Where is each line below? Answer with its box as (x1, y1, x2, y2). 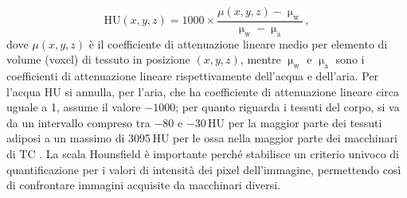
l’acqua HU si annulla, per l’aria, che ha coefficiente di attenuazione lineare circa (6, 83, 399, 99)
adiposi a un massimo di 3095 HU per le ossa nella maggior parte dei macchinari (6, 130, 397, 146)
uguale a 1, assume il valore (6, 99, 141, 115)
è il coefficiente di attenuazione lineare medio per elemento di (88, 35, 388, 52)
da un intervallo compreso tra (6, 114, 151, 130)
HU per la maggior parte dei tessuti (208, 114, 382, 130)
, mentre (240, 51, 281, 68)
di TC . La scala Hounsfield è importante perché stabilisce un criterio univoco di (6, 145, 399, 161)
